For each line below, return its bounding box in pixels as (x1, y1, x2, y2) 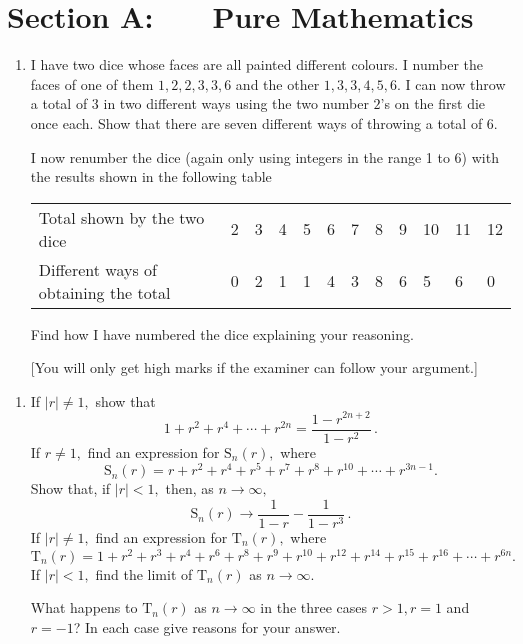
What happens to (30, 597, 138, 618)
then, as (165, 478, 214, 499)
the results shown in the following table (30, 166, 272, 187)
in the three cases (260, 597, 368, 618)
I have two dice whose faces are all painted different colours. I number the (30, 54, 484, 75)
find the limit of (95, 563, 193, 584)
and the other (235, 73, 320, 94)
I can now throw (405, 73, 506, 94)
